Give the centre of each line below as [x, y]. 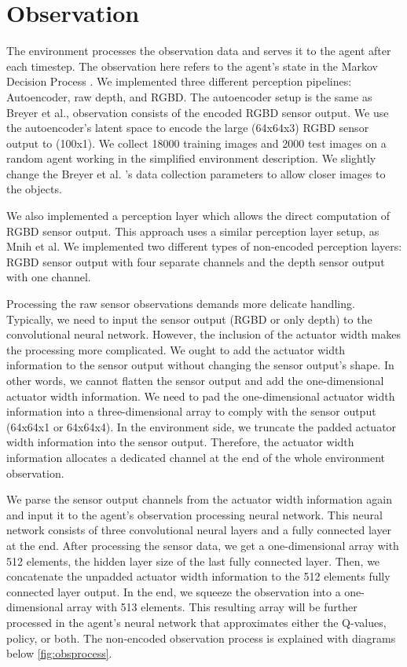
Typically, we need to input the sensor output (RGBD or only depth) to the [189, 319]
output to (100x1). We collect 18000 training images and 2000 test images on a [196, 143]
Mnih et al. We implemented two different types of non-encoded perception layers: [204, 246]
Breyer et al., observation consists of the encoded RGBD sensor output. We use [198, 112]
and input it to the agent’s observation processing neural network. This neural [194, 514]
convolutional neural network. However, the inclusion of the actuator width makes [203, 334]
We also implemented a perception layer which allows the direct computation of [198, 216]
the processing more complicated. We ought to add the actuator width [176, 349]
